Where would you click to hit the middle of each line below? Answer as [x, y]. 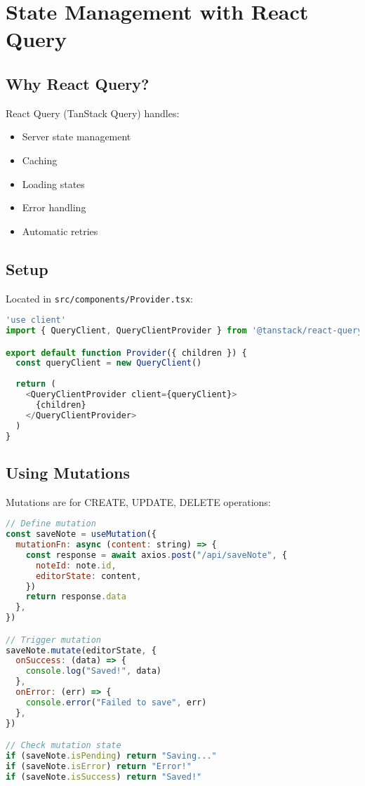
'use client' [36, 320]
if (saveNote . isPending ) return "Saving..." [111, 756]
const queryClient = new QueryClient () [109, 363]
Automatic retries [60, 231]
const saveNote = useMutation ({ [81, 534]
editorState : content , [88, 576]
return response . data [76, 597]
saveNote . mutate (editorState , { [81, 650]
